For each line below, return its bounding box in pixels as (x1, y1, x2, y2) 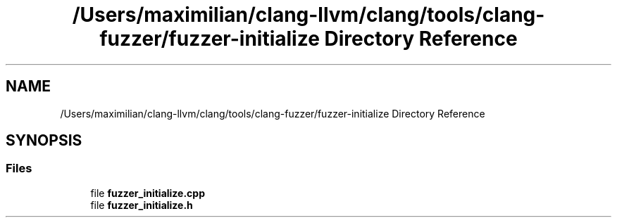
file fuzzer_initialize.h (90, 198, 193, 211)
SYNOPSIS (6, 132, 82, 150)
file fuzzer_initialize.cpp (90, 186, 206, 199)
